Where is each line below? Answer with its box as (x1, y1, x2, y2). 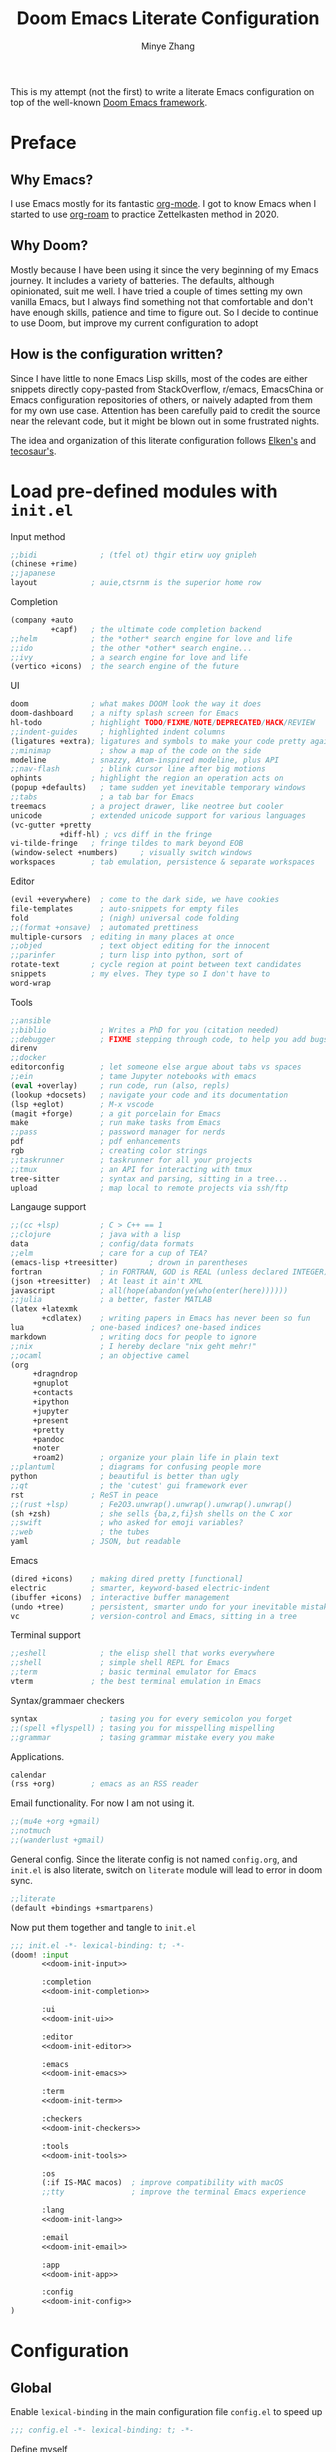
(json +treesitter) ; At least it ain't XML (10, 1276, 203, 1286)
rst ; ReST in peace (10, 1490, 159, 1500)
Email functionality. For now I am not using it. (10, 1797, 195, 1809)
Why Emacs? (10, 171, 94, 188)
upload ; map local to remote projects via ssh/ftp (10, 1183, 288, 1193)
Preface (10, 132, 77, 154)
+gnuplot (32, 1378, 70, 1389)
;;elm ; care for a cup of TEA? (10, 1248, 208, 1258)
